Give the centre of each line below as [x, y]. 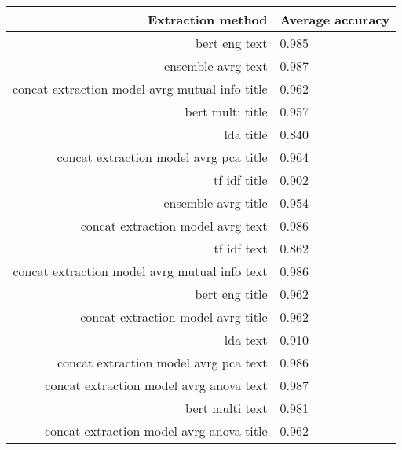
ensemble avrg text [216, 66]
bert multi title [226, 111]
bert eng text [231, 43]
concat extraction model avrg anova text [156, 385]
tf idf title [241, 180]
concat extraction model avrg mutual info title [140, 89]
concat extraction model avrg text [174, 225]
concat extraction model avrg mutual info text [140, 271]
